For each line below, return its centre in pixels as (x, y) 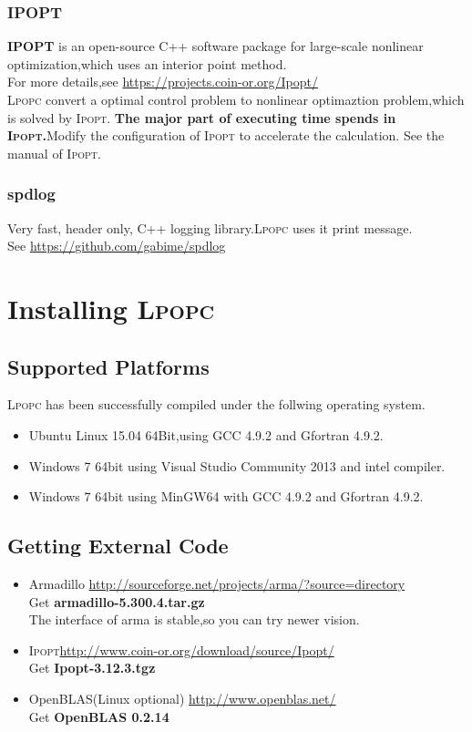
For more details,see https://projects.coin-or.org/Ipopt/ (163, 82)
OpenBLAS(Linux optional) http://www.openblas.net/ (182, 698)
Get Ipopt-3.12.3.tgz (92, 668)
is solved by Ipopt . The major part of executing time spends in (202, 117)
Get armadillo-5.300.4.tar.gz (117, 601)
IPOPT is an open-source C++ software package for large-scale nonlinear (215, 46)
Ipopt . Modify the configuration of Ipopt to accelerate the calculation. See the (226, 135)
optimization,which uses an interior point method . (147, 63)
